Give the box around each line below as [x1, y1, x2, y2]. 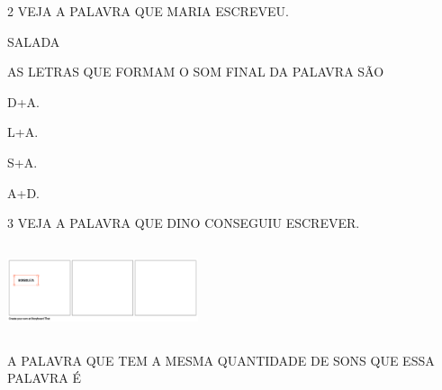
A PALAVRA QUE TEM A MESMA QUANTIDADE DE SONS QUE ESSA [7, 350, 435, 369]
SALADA [7, 32, 60, 50]
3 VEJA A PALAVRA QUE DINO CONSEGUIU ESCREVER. [7, 213, 360, 232]
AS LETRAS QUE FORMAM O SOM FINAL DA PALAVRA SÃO [7, 62, 384, 81]
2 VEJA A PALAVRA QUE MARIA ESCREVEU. [7, 2, 289, 20]
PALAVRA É [7, 368, 82, 387]
